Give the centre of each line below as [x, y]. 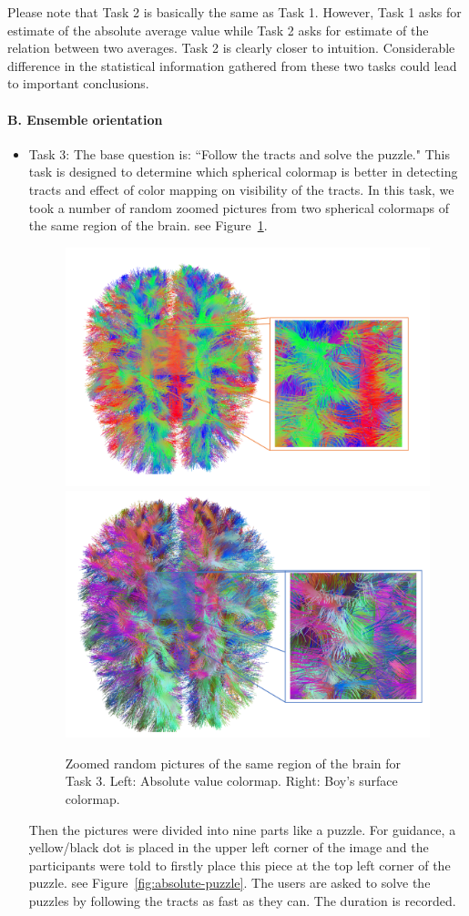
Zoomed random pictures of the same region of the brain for [233, 763]
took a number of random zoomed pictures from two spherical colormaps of [239, 207]
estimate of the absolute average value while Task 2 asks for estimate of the [218, 30]
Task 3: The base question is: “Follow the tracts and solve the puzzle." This [239, 153]
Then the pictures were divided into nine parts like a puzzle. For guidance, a [242, 829]
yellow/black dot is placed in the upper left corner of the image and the [229, 847]
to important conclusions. [78, 83]
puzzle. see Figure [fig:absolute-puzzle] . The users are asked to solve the [229, 883]
